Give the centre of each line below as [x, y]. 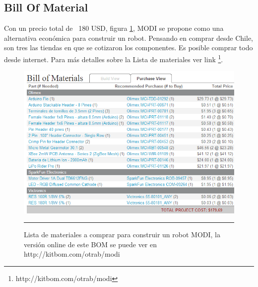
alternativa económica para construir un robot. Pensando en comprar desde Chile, [129, 38]
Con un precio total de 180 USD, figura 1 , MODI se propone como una [114, 28]
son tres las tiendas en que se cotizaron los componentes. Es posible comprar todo [129, 48]
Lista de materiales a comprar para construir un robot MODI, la [122, 235]
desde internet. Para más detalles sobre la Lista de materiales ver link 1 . [114, 58]
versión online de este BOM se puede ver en [91, 244]
